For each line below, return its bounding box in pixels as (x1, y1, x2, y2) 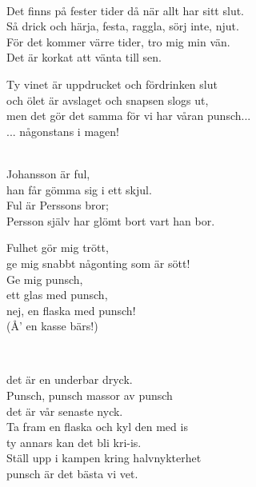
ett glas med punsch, (6, 286, 108, 303)
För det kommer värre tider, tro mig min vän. (6, 33, 230, 50)
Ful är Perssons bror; (6, 197, 109, 214)
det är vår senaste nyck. (6, 402, 123, 419)
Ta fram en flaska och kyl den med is (6, 418, 188, 435)
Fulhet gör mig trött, (6, 239, 109, 256)
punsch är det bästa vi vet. (6, 465, 138, 482)
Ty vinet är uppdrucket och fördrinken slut (6, 75, 218, 92)
